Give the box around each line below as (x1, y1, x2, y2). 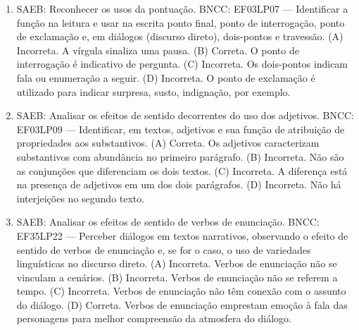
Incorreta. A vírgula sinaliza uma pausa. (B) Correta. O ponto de (16, 42, 299, 57)
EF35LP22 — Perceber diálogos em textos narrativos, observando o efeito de (16, 228, 348, 243)
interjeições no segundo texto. (16, 190, 145, 205)
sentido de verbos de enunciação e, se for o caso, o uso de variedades (16, 242, 311, 257)
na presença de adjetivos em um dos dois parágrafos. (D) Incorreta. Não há (16, 177, 341, 192)
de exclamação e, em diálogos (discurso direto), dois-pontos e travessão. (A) (16, 29, 344, 44)
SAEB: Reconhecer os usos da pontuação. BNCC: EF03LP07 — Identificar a (16, 1, 348, 16)
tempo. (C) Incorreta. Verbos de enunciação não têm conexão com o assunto (16, 283, 346, 298)
